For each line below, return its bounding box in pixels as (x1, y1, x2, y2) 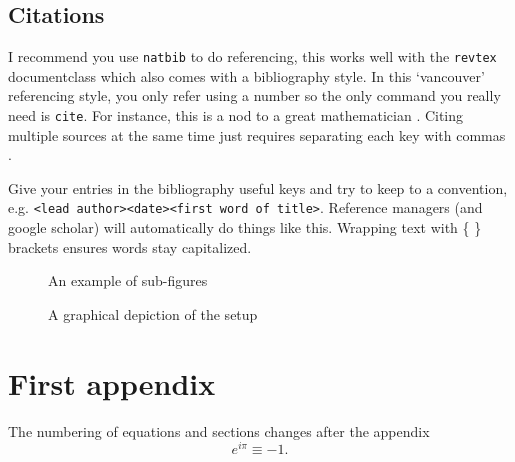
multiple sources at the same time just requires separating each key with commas (8, 124, 506, 145)
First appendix (8, 362, 216, 403)
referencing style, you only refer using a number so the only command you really (8, 85, 501, 106)
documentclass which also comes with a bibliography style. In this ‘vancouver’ (8, 65, 485, 86)
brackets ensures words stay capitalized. (8, 236, 252, 257)
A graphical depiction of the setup (48, 303, 258, 324)
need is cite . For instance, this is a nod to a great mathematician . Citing (8, 105, 464, 126)
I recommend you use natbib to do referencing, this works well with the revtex (8, 46, 497, 67)
